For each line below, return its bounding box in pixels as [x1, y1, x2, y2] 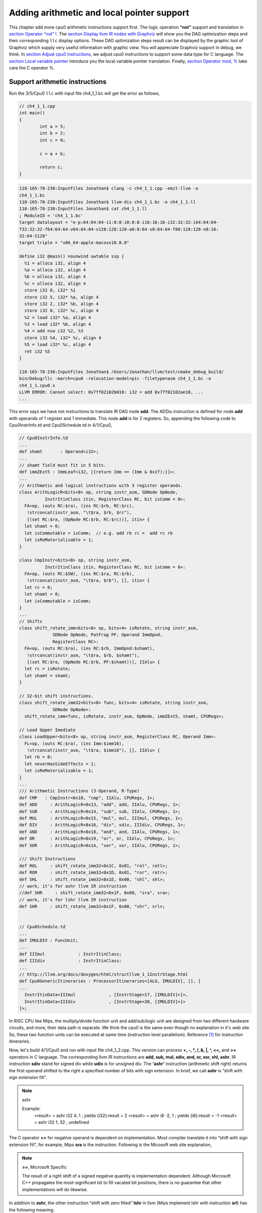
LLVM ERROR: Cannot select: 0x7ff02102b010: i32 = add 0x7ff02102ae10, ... [19, 389, 204, 395]
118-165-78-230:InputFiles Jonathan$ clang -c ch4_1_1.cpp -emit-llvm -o [19, 186, 198, 191]
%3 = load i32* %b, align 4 [24, 322, 91, 327]
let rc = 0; [24, 585, 53, 590]
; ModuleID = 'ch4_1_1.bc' [19, 213, 83, 218]
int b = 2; [39, 131, 65, 136]
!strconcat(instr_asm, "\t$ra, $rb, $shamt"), [27, 653, 140, 658]
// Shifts [19, 619, 43, 624]
